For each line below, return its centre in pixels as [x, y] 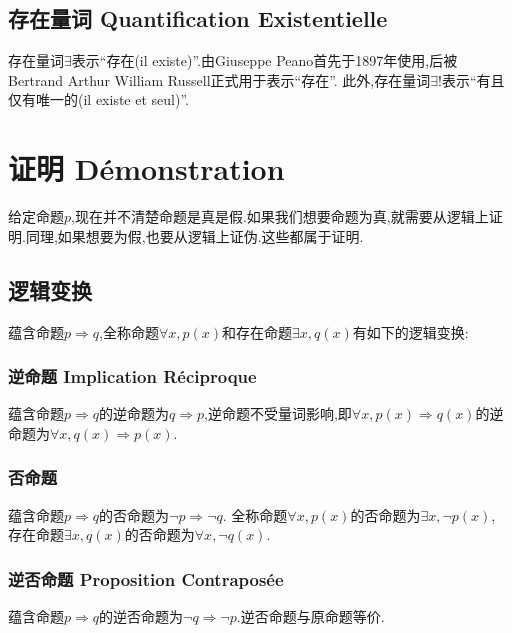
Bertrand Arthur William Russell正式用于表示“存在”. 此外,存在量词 [219, 79]
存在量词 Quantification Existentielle [198, 18]
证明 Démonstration [146, 168]
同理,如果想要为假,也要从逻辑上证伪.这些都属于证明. [194, 235]
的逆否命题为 [141, 616]
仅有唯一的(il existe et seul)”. [98, 99]
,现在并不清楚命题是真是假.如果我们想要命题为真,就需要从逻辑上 [280, 216]
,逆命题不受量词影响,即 [278, 413]
